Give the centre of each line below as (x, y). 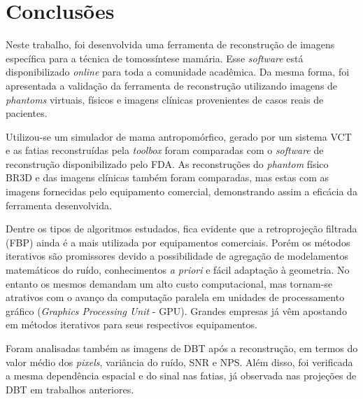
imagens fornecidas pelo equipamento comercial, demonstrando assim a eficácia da (181, 191)
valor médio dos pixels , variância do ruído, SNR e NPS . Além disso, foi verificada (179, 362)
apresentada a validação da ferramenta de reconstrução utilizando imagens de (172, 85)
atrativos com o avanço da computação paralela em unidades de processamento (175, 297)
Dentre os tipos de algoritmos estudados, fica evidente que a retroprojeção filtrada (181, 229)
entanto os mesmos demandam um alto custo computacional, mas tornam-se (169, 283)
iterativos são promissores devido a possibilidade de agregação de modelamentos (177, 256)
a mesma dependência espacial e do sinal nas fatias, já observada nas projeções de (181, 376)
